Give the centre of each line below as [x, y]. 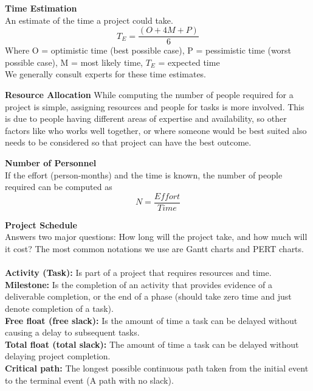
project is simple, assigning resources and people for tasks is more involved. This [155, 106]
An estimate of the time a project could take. [89, 20]
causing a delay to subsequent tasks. [72, 332]
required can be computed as [59, 187]
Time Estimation [41, 8]
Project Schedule [41, 224]
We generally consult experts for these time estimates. [106, 74]
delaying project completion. [58, 356]
